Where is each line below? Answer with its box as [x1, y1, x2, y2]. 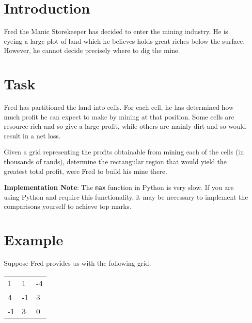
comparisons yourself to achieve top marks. [4, 201, 131, 211]
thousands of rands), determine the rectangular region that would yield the [4, 156, 227, 166]
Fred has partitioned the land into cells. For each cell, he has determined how [4, 102, 234, 112]
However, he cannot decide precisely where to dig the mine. [4, 45, 180, 55]
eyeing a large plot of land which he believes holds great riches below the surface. [4, 35, 245, 46]
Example [4, 230, 63, 250]
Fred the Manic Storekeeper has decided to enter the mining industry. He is [4, 26, 228, 36]
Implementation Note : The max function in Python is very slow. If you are [4, 182, 234, 192]
